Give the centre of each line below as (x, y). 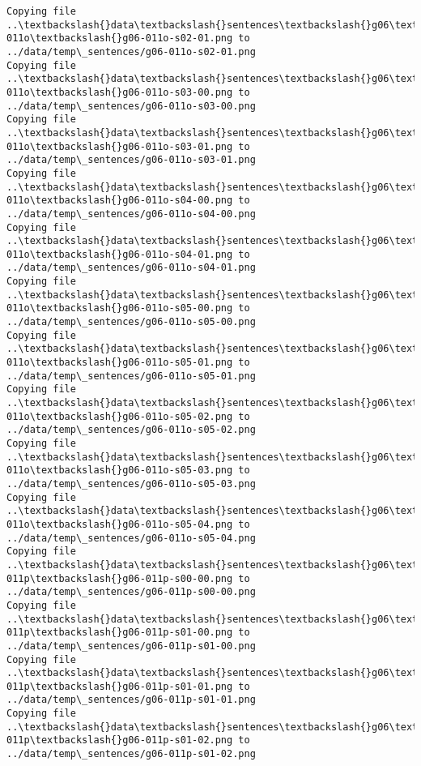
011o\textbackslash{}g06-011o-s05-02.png (120, 416)
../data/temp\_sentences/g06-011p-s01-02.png (131, 754)
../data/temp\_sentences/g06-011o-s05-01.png (131, 376)
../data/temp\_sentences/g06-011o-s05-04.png (131, 538)
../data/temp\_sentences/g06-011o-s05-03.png (131, 484)
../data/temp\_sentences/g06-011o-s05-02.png (131, 430)
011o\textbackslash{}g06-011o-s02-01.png (120, 39)
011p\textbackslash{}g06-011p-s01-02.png (120, 740)
